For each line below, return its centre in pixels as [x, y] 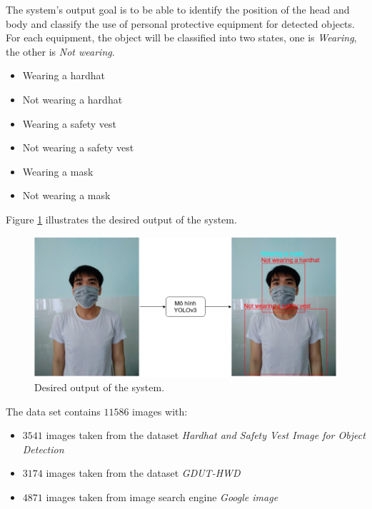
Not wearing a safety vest [78, 147]
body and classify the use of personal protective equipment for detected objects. [180, 23]
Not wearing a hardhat [72, 99]
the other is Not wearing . [60, 51]
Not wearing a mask [66, 195]
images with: [160, 411]
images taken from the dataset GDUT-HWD [143, 473]
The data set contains [53, 411]
